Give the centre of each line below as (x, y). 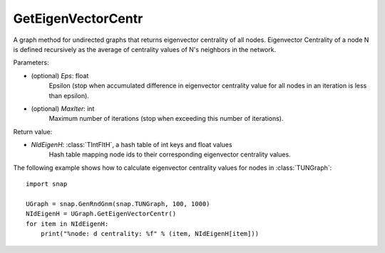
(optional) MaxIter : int (63, 108)
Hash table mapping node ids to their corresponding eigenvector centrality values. (170, 155)
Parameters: (31, 63)
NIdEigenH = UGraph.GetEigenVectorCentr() (101, 214)
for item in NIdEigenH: (67, 224)
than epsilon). (69, 95)
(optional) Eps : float (60, 75)
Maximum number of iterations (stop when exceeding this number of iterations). (166, 119)
